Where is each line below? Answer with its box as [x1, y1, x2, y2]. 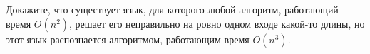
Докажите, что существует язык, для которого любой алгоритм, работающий [6, 2, 339, 16]
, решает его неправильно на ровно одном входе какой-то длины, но [69, 16, 365, 31]
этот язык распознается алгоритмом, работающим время [6, 31, 250, 46]
